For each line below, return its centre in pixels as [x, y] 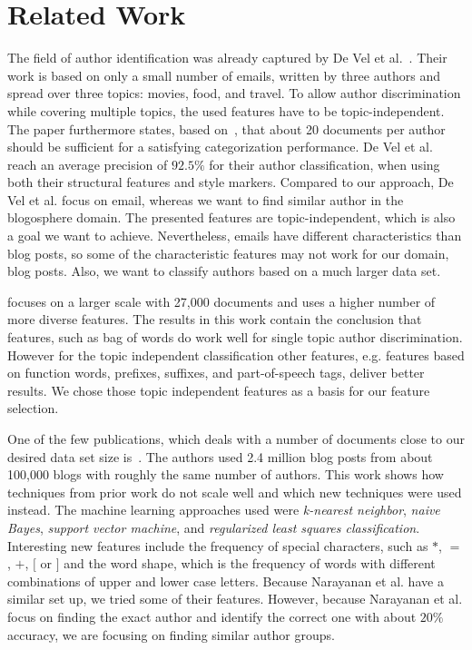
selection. [33, 408]
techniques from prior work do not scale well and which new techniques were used [235, 492]
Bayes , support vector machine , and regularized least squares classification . [214, 527]
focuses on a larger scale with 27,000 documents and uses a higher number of [221, 301]
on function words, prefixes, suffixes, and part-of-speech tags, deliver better [216, 373]
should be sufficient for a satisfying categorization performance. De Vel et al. [220, 147]
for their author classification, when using [324, 164]
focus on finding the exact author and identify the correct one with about [212, 616]
